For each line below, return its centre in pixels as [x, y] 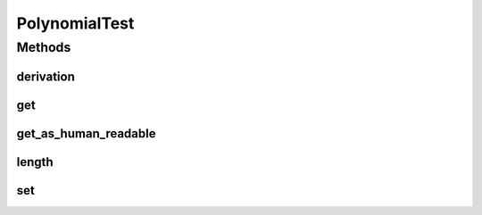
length [35, 162]
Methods [44, 47]
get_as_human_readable [86, 133]
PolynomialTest [75, 23]
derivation [46, 76]
